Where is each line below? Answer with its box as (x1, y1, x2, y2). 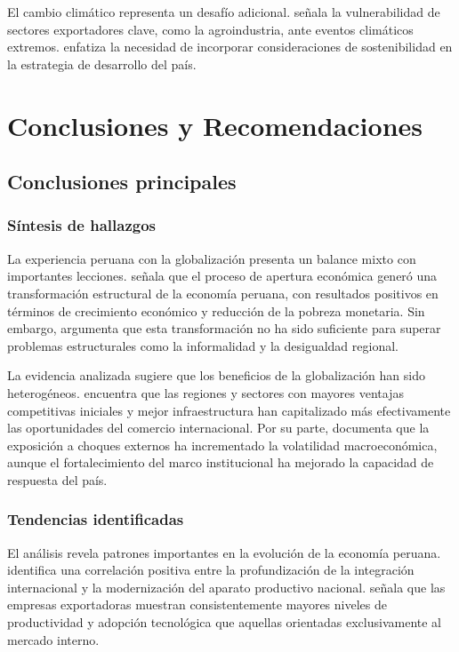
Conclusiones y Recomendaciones (7, 107, 423, 143)
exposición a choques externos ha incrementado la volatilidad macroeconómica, (7, 435, 438, 454)
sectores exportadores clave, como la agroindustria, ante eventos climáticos (7, 20, 414, 38)
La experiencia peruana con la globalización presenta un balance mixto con (7, 249, 416, 267)
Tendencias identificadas (7, 508, 184, 530)
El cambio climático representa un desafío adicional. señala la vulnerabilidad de (7, 3, 440, 20)
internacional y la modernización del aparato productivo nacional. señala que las (7, 577, 446, 596)
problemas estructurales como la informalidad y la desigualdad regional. (7, 336, 399, 354)
